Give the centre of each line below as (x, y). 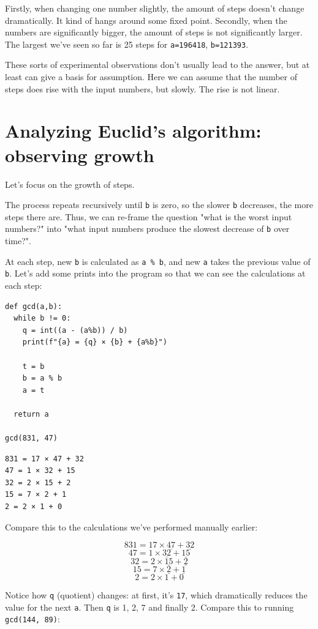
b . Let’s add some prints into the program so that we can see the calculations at (155, 273)
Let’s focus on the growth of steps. (70, 184)
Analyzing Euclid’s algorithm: (133, 131)
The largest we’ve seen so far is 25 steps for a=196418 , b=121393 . (127, 44)
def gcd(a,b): (34, 306)
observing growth (80, 154)
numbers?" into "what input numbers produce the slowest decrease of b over (147, 229)
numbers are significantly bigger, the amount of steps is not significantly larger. (154, 32)
